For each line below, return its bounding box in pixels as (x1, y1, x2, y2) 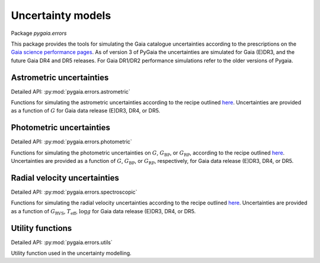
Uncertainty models (11, 9, 111, 22)
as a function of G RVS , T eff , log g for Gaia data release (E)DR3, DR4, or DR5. (11, 207, 196, 216)
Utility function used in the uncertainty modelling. (11, 249, 132, 257)
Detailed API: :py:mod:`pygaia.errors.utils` (11, 239, 113, 246)
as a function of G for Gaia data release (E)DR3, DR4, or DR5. (11, 107, 161, 114)
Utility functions (11, 223, 72, 233)
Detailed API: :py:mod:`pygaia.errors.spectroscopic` (11, 188, 137, 195)
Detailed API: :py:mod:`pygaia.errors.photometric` (11, 138, 133, 145)
